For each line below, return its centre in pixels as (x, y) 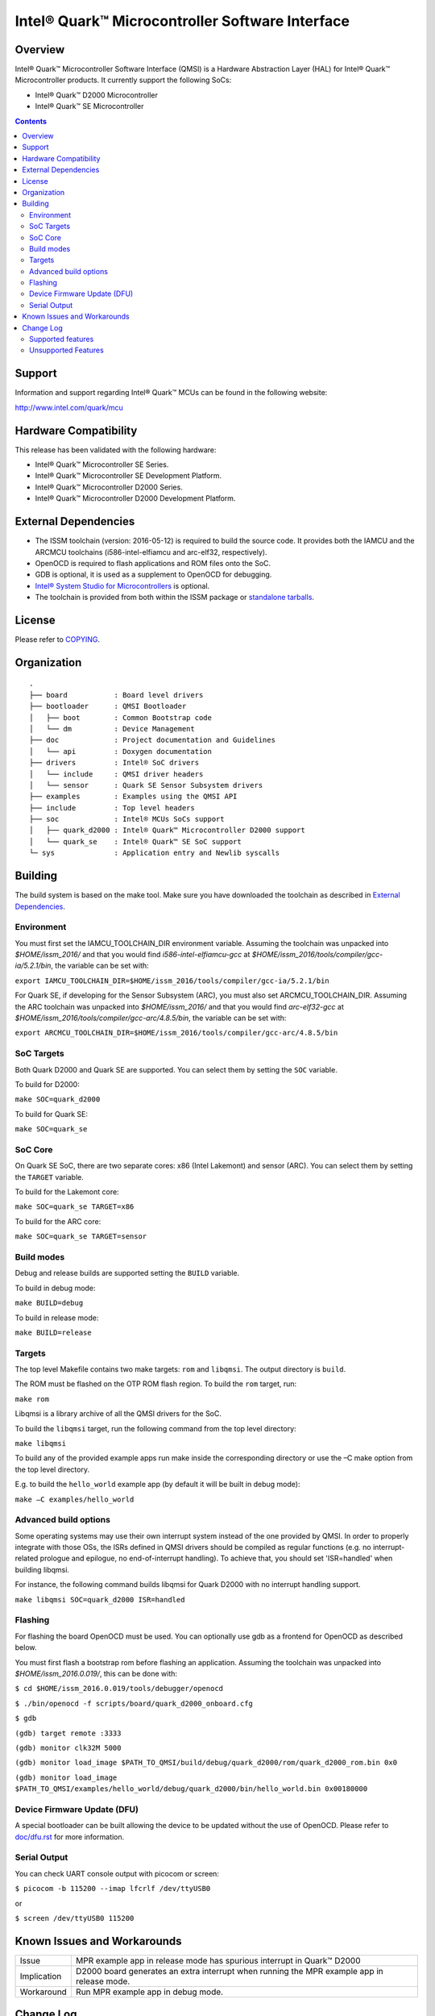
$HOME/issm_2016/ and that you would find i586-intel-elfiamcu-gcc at (133, 955)
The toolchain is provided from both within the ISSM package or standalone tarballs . (174, 598)
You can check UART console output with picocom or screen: (117, 1873)
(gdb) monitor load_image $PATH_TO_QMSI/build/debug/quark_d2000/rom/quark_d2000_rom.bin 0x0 (206, 1763)
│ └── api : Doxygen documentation (121, 751)
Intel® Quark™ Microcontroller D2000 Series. (109, 487)
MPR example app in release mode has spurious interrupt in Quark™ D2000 (218, 1960)
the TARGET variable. (49, 1177)
